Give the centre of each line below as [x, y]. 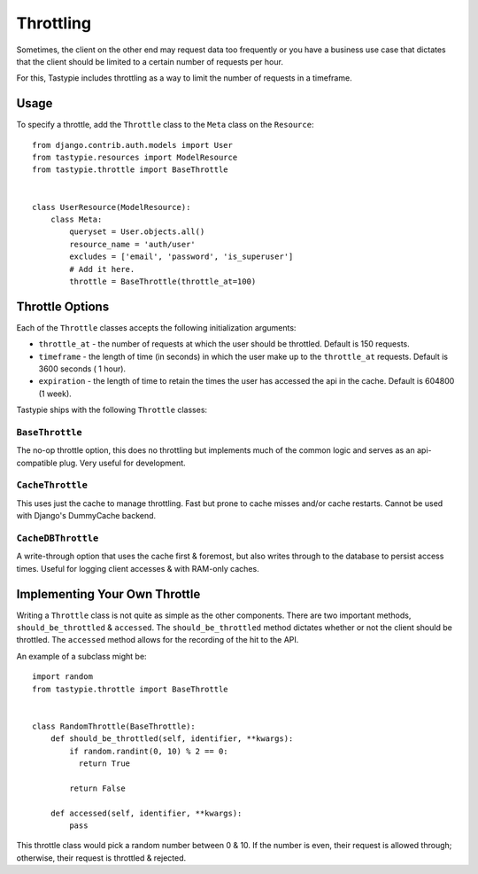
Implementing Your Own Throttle [108, 594]
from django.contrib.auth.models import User [133, 145]
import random [62, 677]
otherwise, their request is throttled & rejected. [101, 858]
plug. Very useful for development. [122, 463]
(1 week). [55, 394]
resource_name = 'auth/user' [133, 244]
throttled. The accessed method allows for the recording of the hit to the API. [158, 640]
